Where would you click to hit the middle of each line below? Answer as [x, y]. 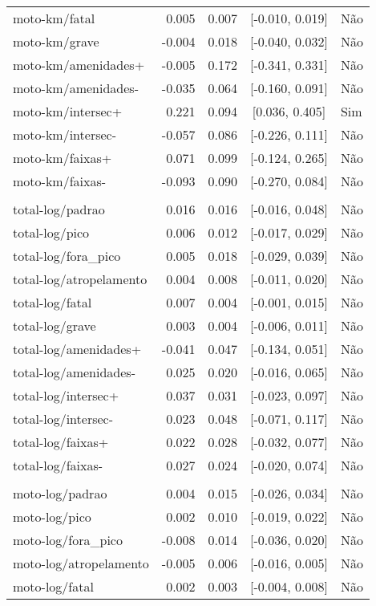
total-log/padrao [59, 209]
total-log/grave [55, 325]
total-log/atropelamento [80, 279]
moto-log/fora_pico [68, 540]
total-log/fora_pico [67, 256]
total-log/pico [51, 232]
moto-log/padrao [60, 493]
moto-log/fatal [53, 586]
